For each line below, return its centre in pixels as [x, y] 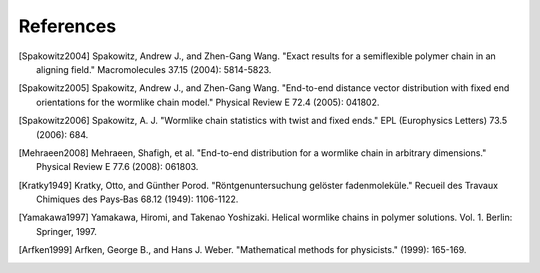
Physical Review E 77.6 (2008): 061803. [117, 167]
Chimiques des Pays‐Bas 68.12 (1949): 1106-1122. [137, 199]
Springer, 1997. [66, 231]
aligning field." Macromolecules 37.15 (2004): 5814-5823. [154, 69]
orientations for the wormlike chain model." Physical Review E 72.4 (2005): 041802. [208, 102]
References [67, 26]
